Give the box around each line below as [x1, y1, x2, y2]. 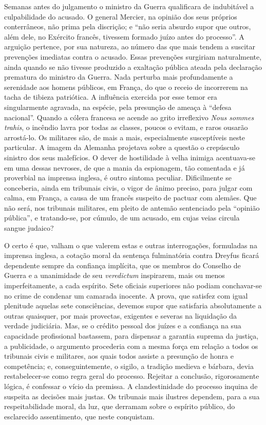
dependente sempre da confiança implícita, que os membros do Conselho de [4, 260, 241, 270]
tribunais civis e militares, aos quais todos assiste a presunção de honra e [4, 350, 234, 361]
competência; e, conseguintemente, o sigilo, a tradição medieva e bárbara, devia [4, 360, 254, 371]
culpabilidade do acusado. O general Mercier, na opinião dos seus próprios [4, 11, 237, 22]
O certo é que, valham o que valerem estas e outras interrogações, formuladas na [4, 239, 257, 250]
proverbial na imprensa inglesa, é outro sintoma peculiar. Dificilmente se [4, 172, 232, 183]
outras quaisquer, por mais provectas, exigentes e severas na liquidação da [4, 310, 237, 321]
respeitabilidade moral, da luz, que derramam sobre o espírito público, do [4, 401, 235, 412]
